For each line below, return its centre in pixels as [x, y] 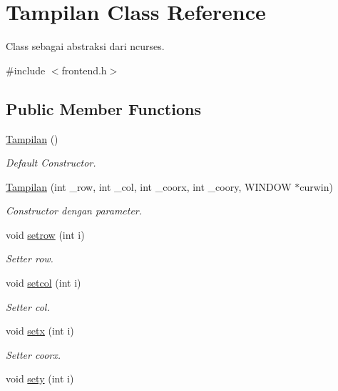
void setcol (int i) [43, 283]
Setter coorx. [33, 354]
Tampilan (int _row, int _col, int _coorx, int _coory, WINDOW [149, 186]
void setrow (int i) [45, 234]
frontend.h [84, 70]
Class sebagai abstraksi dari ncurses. [85, 46]
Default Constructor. [51, 163]
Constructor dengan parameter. [74, 211]
